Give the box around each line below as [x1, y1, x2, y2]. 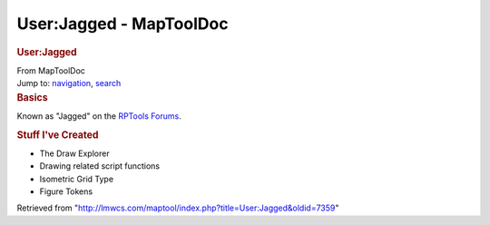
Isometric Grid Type [39, 173, 113, 184]
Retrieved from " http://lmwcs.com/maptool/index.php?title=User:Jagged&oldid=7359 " [16, 202, 339, 213]
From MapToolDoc [16, 64, 86, 76]
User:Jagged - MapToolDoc [16, 14, 229, 34]
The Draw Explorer [39, 148, 110, 159]
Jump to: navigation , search [16, 78, 122, 89]
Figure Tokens [39, 186, 93, 197]
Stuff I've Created [16, 128, 99, 141]
